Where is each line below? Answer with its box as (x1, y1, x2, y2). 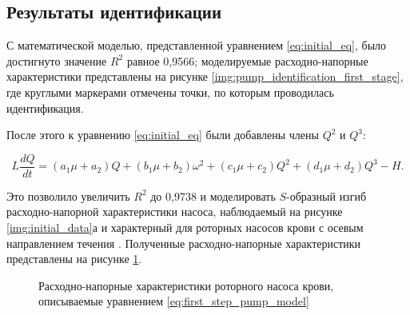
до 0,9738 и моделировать (150, 187, 276, 204)
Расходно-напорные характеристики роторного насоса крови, (38, 277, 334, 293)
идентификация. (6, 99, 84, 116)
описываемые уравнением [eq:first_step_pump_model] (38, 293, 309, 309)
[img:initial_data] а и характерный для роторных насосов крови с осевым (6, 219, 364, 236)
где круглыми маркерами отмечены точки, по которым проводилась (6, 83, 334, 100)
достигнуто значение (6, 52, 107, 69)
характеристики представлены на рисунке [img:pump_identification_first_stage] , (6, 68, 404, 85)
